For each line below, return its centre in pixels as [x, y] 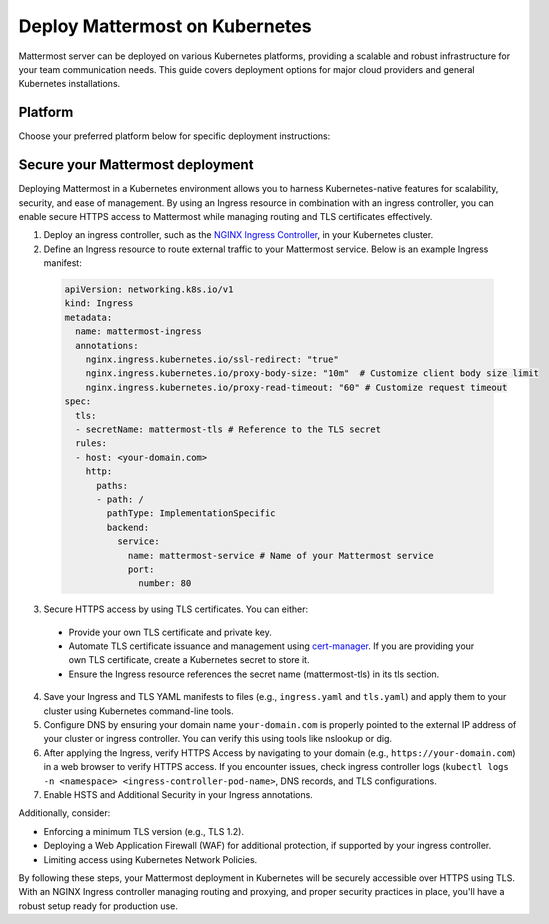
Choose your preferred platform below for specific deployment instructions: [174, 136]
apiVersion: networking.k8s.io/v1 [149, 289]
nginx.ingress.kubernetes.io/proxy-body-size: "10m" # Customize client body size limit [312, 373]
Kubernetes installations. [69, 84]
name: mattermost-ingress [138, 331]
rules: [91, 443]
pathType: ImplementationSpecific [191, 513]
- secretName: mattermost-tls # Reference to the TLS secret [228, 429]
